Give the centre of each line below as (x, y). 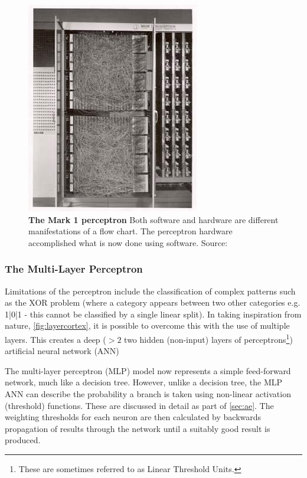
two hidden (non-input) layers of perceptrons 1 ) (208, 338)
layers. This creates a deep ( (55, 339)
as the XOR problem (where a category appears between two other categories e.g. (153, 302)
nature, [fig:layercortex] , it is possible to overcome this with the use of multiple (147, 325)
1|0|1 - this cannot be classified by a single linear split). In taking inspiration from (153, 314)
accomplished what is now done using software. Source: (128, 242)
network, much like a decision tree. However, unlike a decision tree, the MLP (144, 382)
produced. (23, 440)
